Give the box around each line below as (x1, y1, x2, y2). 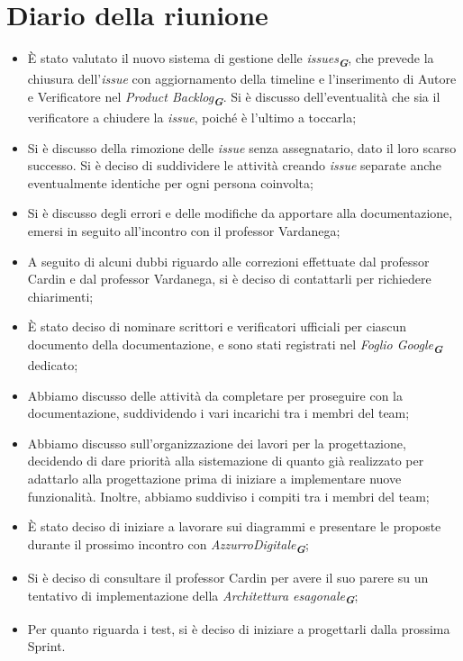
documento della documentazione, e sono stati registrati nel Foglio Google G (27, 334, 443, 357)
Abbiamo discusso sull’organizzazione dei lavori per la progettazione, (27, 433, 406, 452)
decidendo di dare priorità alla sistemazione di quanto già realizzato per (27, 451, 424, 470)
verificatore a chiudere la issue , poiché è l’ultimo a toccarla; (27, 107, 357, 126)
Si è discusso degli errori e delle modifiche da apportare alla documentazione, (27, 204, 453, 222)
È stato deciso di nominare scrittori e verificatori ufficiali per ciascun (27, 317, 407, 336)
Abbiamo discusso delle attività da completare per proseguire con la (27, 385, 403, 404)
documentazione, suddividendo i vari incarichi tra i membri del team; (27, 403, 410, 422)
